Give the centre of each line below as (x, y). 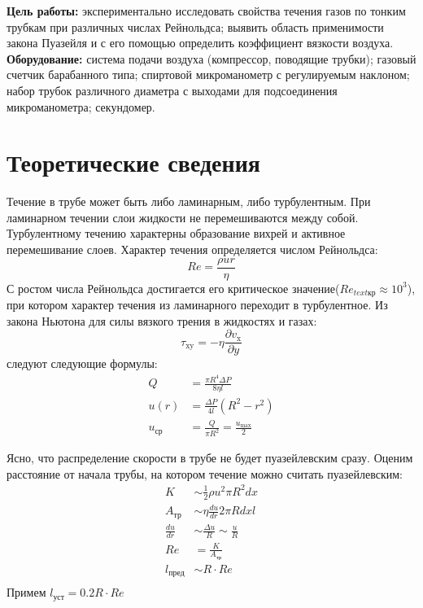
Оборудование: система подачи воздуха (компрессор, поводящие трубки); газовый (211, 58)
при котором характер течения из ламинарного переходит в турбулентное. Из (197, 305)
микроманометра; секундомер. (81, 106)
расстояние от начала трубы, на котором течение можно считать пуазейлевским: (205, 473)
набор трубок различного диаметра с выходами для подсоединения (172, 90)
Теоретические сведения (133, 162)
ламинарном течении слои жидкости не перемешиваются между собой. (183, 217)
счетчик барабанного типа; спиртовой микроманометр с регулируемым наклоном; (208, 74)
